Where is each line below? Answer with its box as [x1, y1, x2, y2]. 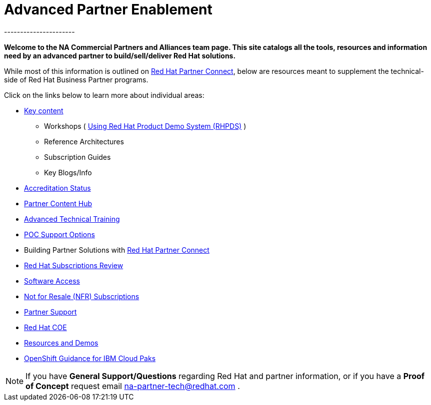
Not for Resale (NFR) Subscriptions [24, 292, 139, 301]
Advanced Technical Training [24, 214, 120, 223]
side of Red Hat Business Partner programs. [4, 75, 148, 84]
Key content [24, 106, 63, 115]
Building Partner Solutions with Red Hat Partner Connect [24, 245, 209, 254]
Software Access [24, 276, 80, 285]
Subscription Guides [44, 152, 111, 161]
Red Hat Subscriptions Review [24, 261, 123, 270]
